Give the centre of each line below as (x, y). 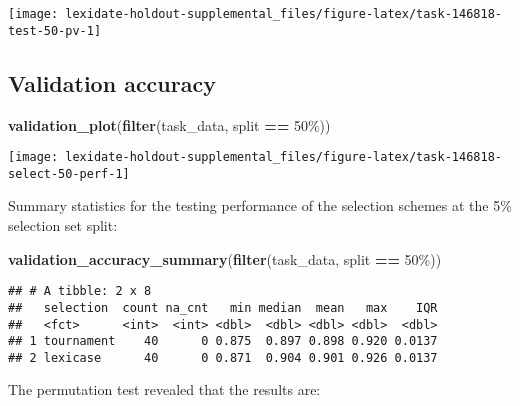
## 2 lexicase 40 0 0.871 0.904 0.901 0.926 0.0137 (223, 357)
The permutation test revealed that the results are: (164, 389)
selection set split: (63, 225)
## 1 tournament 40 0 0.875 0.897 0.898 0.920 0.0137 (223, 341)
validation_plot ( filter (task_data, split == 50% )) (169, 124)
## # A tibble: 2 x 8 (80, 291)
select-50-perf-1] (69, 173)
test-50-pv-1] (55, 30)
